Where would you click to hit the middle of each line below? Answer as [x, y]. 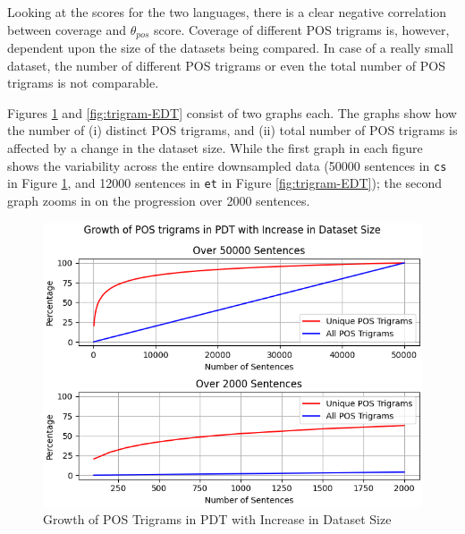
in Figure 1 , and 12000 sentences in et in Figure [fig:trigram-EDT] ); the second [225, 183]
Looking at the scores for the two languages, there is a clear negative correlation [227, 12]
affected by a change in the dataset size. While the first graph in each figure [215, 148]
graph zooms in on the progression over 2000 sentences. [159, 200]
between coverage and [67, 29]
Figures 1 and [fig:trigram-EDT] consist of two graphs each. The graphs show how [232, 112]
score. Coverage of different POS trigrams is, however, [302, 29]
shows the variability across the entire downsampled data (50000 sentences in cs [227, 165]
